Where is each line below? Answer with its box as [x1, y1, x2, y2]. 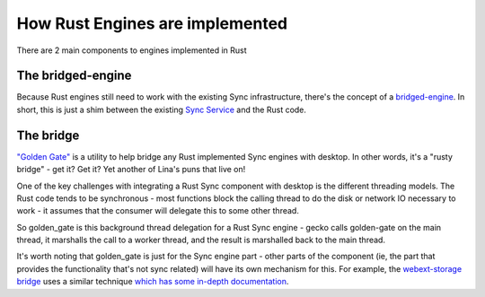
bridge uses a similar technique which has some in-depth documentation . [16, 276, 289, 287]
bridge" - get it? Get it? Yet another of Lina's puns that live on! [16, 164, 246, 175]
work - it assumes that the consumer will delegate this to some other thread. [16, 205, 300, 216]
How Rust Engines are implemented [16, 13, 287, 33]
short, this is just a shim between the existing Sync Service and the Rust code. [16, 104, 307, 115]
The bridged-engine [16, 68, 132, 83]
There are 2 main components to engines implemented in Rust [16, 45, 247, 56]
